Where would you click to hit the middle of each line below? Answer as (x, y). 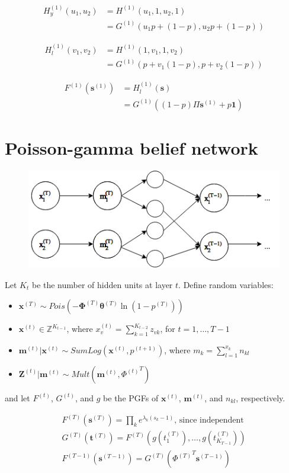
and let (17, 397)
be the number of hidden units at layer (102, 284)
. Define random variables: (226, 284)
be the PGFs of (131, 397)
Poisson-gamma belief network (131, 147)
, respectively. (261, 397)
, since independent (209, 421)
